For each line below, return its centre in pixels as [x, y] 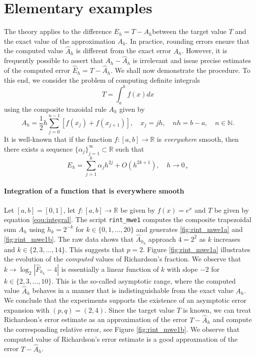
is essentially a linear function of [110, 269]
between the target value [189, 31]
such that [130, 148]
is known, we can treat [217, 309]
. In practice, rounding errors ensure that [188, 41]
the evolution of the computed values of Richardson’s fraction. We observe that [123, 259]
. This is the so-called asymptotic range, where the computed [144, 280]
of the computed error [37, 70]
